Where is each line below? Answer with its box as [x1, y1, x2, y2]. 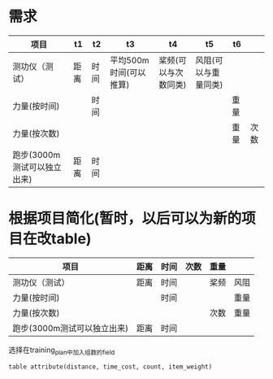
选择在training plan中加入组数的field [8, 345, 115, 356]
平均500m [109, 54, 149, 66]
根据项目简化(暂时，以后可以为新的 [8, 209, 242, 228]
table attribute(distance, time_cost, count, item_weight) [8, 363, 213, 371]
